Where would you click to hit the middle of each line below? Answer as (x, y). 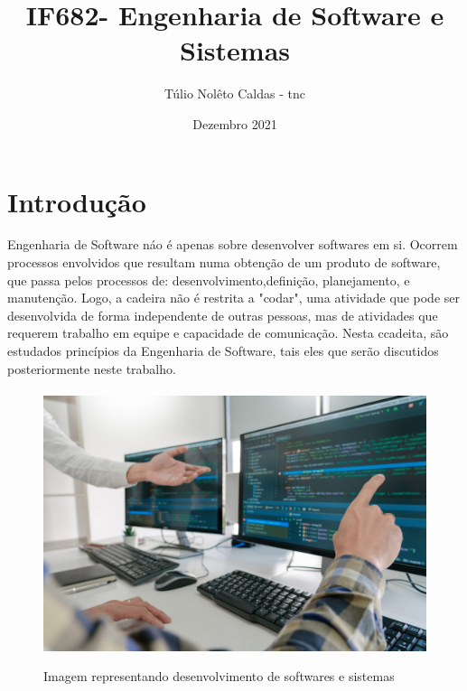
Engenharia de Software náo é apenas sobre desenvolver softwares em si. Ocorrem (233, 244)
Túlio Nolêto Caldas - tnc (234, 93)
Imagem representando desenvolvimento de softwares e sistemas (219, 676)
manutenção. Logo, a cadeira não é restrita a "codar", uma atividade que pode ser (234, 298)
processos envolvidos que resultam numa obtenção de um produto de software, (224, 262)
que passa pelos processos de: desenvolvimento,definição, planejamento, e (209, 280)
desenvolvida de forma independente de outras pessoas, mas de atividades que (223, 315)
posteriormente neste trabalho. (92, 368)
